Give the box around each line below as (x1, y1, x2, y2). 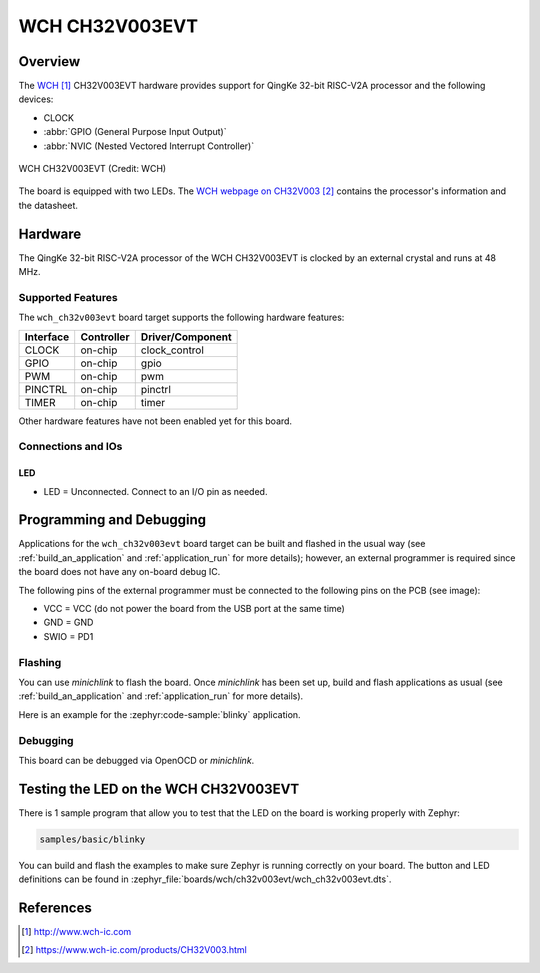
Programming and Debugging (18, 511, 207, 529)
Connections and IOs (18, 440, 123, 454)
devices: (18, 93, 54, 105)
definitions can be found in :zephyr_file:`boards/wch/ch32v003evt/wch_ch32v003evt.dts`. (18, 873, 392, 885)
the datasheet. (18, 199, 79, 211)
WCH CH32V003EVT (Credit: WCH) (18, 163, 167, 175)
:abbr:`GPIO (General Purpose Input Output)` (43, 126, 227, 138)
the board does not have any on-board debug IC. (18, 566, 221, 578)
